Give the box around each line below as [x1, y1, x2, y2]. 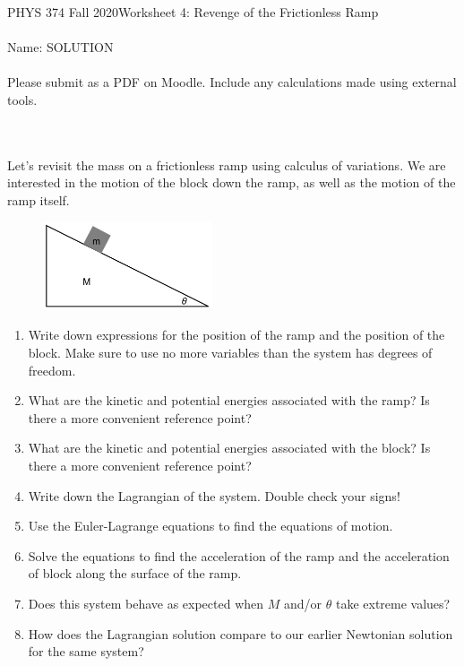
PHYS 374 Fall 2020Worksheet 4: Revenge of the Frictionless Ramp [7, 3, 379, 21]
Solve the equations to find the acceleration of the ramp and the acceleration [28, 546, 450, 565]
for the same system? [28, 642, 144, 661]
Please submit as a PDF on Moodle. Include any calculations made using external [7, 73, 457, 91]
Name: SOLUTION [7, 38, 114, 56]
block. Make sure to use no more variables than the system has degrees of [28, 342, 433, 361]
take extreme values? [335, 593, 451, 612]
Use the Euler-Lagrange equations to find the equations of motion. [28, 516, 393, 535]
